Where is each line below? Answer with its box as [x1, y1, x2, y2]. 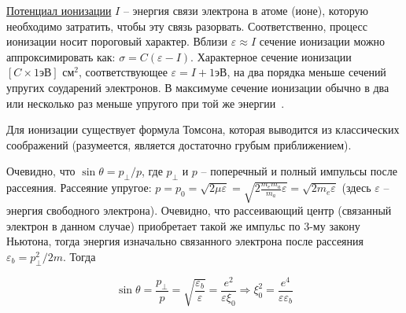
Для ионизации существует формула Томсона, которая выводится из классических [6, 121, 400, 138]
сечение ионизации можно [259, 33, 386, 50]
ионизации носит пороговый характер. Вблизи [6, 33, 228, 50]
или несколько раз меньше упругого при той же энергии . [6, 94, 285, 111]
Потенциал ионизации [6, 2, 112, 18]
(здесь [341, 179, 371, 196]
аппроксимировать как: [6, 48, 116, 64]
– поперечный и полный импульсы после [201, 163, 398, 179]
